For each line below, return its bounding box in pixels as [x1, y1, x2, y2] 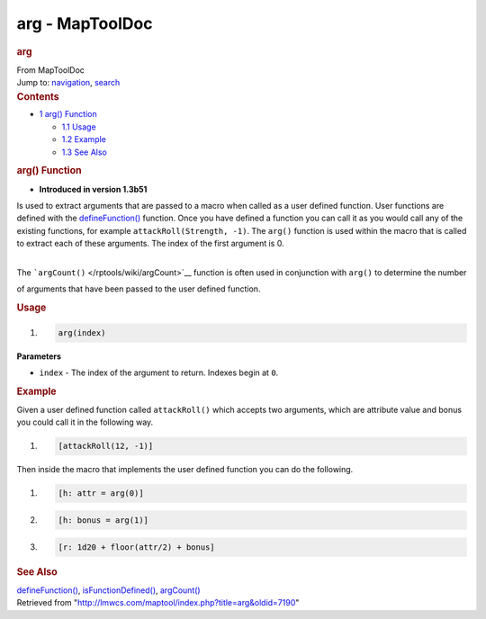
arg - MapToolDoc [16, 13, 153, 33]
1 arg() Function [39, 109, 98, 120]
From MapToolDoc [16, 64, 85, 76]
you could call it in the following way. [16, 417, 154, 427]
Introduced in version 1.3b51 [39, 184, 148, 194]
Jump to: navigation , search [16, 77, 121, 88]
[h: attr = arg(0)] [58, 489, 144, 498]
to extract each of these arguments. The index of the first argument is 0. [16, 238, 284, 249]
